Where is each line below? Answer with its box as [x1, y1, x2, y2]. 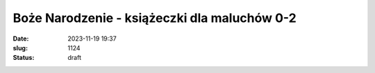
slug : [12, 43, 28, 52]
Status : [12, 54, 35, 62]
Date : [12, 34, 29, 43]
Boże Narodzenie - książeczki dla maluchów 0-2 [12, 10, 297, 25]
